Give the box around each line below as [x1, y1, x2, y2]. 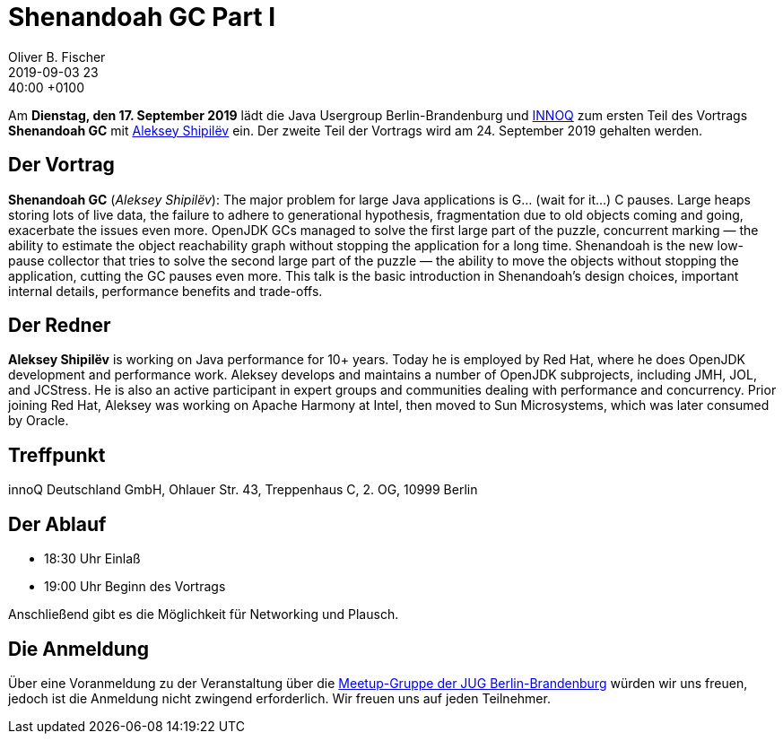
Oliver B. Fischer [8, 48, 106, 65]
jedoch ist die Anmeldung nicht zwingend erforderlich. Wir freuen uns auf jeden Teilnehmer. [8, 690, 551, 706]
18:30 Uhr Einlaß [44, 551, 141, 567]
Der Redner [8, 314, 111, 337]
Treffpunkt [8, 443, 106, 466]
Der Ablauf [8, 512, 107, 536]
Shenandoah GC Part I [8, 2, 276, 32]
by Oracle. [8, 413, 69, 429]
